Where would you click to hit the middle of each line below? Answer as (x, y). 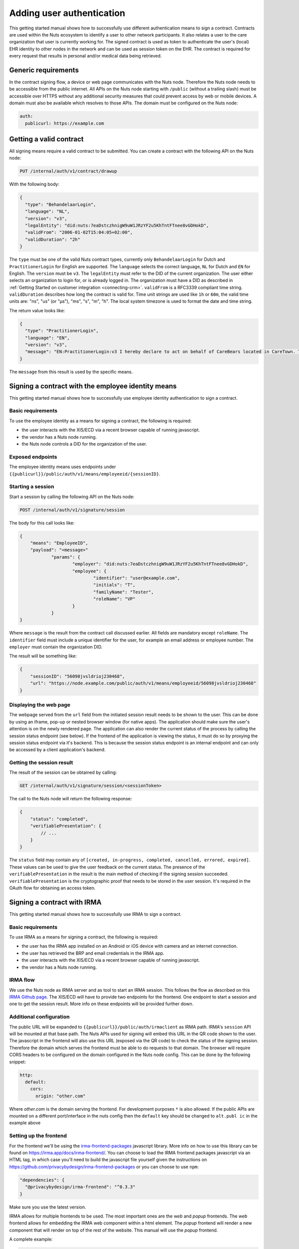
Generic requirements (44, 70)
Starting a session (32, 487)
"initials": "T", (114, 585)
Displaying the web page (40, 704)
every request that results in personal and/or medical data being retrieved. (85, 56)
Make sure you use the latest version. (48, 1207)
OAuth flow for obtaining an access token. (52, 888)
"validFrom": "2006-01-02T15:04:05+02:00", (79, 233)
